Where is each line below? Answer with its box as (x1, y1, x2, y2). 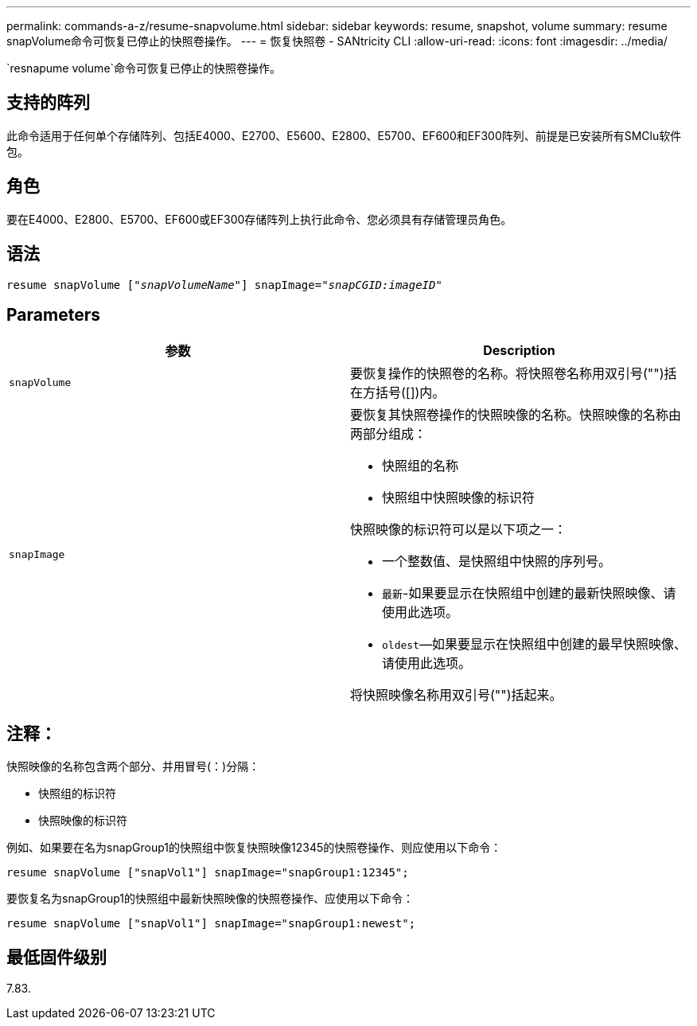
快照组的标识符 (38, 786, 116, 801)
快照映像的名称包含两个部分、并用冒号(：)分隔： (6, 759, 260, 774)
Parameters (6, 304, 100, 325)
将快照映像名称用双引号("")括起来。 (350, 687, 563, 704)
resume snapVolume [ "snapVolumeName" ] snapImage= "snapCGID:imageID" (6, 278, 442, 291)
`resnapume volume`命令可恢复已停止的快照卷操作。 (6, 61, 282, 75)
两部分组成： (350, 426, 427, 443)
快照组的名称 (382, 458, 459, 474)
